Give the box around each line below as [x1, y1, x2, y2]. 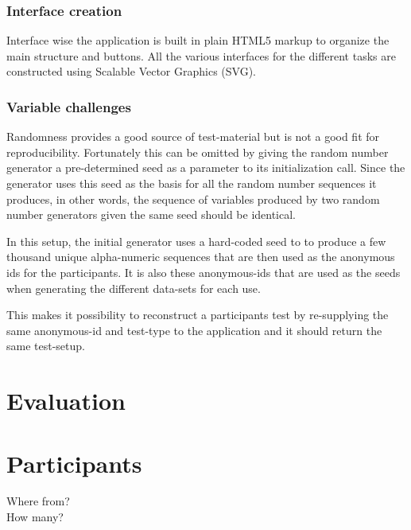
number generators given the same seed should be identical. [6, 206, 297, 223]
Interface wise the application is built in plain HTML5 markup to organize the [6, 32, 390, 49]
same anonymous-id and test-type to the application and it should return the [6, 322, 382, 338]
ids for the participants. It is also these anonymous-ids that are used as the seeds [6, 263, 401, 280]
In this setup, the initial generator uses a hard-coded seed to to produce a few [6, 232, 386, 249]
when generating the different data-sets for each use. [6, 279, 261, 296]
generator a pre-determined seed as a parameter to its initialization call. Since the [6, 159, 405, 176]
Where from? [6, 493, 70, 509]
